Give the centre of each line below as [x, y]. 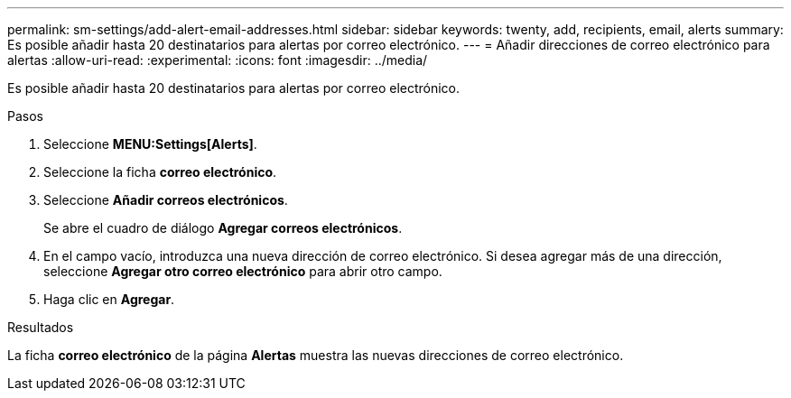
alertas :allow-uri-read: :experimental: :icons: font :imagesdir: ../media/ [218, 60]
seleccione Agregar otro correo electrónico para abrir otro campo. [243, 271]
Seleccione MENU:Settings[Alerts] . [150, 144]
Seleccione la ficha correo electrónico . [160, 172]
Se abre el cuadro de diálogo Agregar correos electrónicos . [223, 228]
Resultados [41, 327]
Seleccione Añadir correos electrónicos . [166, 200]
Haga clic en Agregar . [109, 299]
